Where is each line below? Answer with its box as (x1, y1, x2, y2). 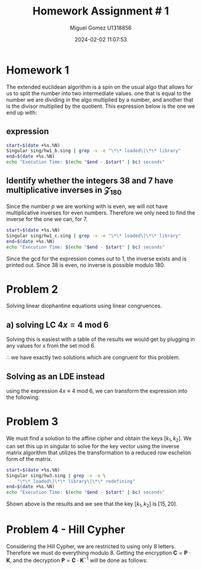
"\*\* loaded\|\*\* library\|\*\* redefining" (17, 478, 136, 484)
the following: (6, 393, 40, 401)
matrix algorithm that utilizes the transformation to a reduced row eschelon (6, 449, 191, 456)
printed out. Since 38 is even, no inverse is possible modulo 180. (6, 261, 166, 269)
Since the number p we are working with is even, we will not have (6, 203, 168, 210)
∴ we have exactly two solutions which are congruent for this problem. (6, 354, 181, 361)
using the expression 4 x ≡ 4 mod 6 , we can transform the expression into (6, 387, 188, 395)
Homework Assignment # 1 (32, 4, 169, 18)
